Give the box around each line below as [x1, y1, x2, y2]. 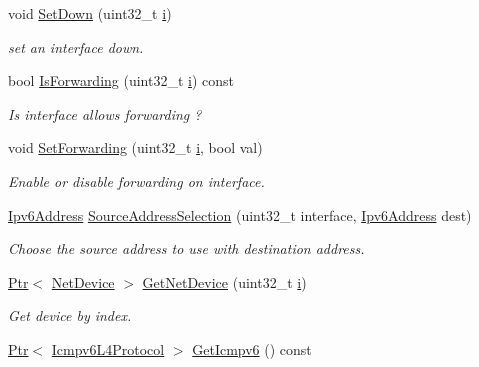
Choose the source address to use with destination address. [8, 238, 365, 259]
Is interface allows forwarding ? [8, 103, 202, 124]
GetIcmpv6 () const [192, 338, 312, 359]
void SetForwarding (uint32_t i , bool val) [8, 137, 263, 158]
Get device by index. [8, 305, 132, 326]
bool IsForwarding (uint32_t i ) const [8, 70, 235, 91]
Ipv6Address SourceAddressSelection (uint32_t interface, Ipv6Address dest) [8, 204, 472, 225]
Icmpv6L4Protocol [51, 338, 165, 359]
